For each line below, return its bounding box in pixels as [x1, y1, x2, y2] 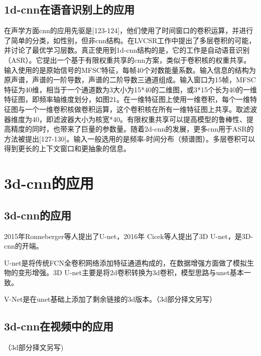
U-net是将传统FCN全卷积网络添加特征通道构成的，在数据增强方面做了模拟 [4, 257, 247, 268]
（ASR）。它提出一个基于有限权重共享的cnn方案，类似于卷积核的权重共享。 [4, 54, 251, 65]
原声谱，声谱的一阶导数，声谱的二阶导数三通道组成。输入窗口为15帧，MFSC [4, 74, 256, 85]
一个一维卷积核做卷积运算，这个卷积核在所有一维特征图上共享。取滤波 [25, 103, 257, 114]
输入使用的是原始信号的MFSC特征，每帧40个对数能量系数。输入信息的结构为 [4, 64, 256, 75]
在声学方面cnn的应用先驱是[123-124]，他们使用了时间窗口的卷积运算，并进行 [4, 25, 253, 36]
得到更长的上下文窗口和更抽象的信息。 [4, 143, 130, 154]
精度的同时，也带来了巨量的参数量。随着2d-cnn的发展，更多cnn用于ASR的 [11, 124, 254, 134]
